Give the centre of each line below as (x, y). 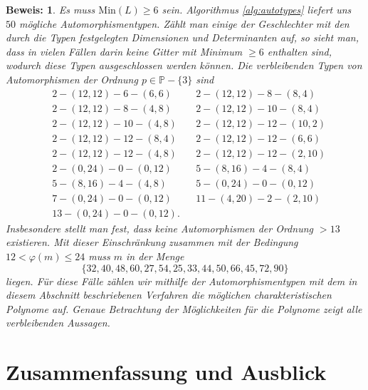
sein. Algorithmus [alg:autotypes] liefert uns (257, 9)
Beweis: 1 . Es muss (51, 9)
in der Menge (155, 256)
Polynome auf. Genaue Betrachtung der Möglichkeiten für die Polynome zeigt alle (184, 308)
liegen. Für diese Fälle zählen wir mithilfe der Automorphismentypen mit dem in (182, 281)
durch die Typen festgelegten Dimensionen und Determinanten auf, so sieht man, (182, 37)
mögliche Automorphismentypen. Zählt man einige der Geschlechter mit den (184, 23)
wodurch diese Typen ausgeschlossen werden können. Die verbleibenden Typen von (184, 65)
